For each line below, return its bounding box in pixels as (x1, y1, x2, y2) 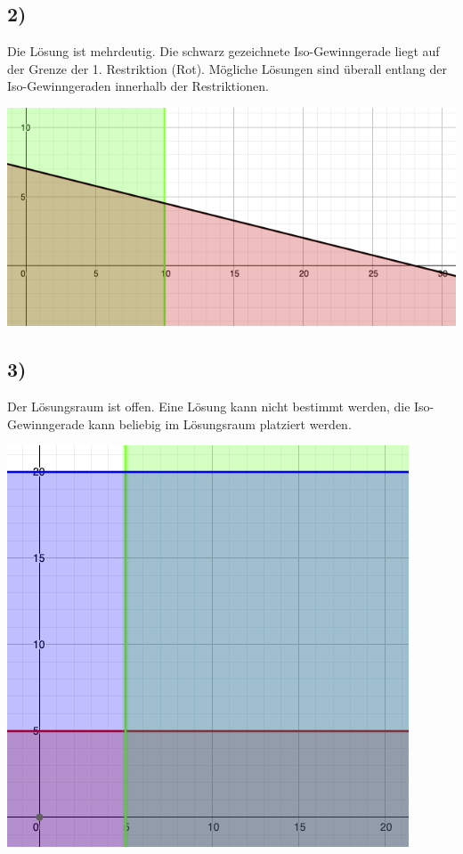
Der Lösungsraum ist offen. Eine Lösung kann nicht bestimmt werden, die (7, 396, 410, 415)
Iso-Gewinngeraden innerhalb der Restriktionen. (7, 77, 269, 95)
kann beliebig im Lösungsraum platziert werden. (88, 414, 352, 433)
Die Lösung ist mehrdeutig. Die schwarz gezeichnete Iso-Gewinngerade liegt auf (7, 42, 440, 61)
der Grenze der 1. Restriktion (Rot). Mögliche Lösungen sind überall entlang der (7, 59, 447, 77)
